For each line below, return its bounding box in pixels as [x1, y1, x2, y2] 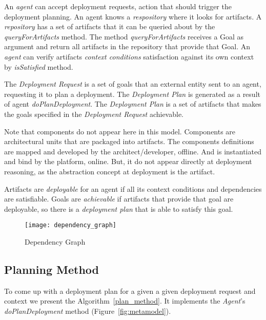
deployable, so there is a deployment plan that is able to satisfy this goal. [4, 203, 233, 214]
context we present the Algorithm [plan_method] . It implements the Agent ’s [4, 295, 245, 306]
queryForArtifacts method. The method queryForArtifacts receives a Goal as [4, 31, 244, 42]
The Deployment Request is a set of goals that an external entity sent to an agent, [4, 78, 261, 89]
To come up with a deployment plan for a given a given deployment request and [4, 285, 256, 296]
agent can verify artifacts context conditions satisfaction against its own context [4, 51, 254, 62]
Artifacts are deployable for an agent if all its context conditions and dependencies [4, 183, 262, 194]
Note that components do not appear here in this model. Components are [4, 126, 236, 136]
